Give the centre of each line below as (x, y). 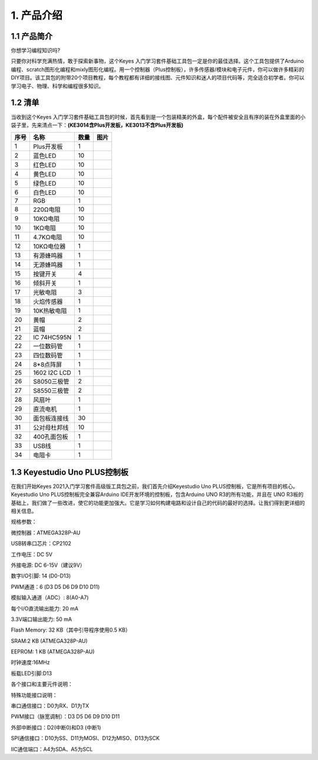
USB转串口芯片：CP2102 (41, 543)
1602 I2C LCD (52, 373)
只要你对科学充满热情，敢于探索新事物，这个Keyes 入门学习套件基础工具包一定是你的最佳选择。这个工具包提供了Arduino (158, 61)
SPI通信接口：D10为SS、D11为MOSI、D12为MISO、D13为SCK (85, 738)
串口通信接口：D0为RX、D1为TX (50, 706)
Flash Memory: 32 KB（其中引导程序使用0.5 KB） (71, 630)
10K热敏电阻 (50, 311)
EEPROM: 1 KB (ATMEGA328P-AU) (53, 652)
